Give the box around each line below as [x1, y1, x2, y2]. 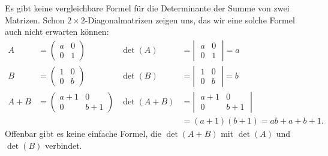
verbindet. [44, 139, 82, 151]
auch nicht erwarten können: [5, 25, 109, 38]
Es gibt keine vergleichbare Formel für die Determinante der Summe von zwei [5, 2, 290, 14]
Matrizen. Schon [5, 13, 65, 26]
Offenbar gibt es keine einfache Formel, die [5, 127, 161, 139]
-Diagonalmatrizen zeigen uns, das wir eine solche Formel [85, 13, 295, 26]
